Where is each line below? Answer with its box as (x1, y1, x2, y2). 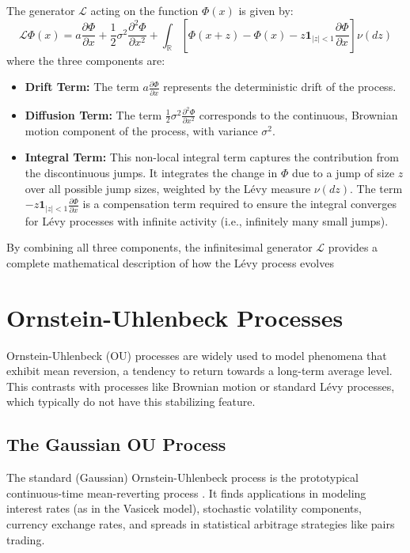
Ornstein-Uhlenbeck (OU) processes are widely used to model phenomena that (6, 347, 387, 363)
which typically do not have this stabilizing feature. (6, 393, 256, 410)
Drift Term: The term (25, 78, 139, 95)
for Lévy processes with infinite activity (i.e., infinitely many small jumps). (25, 212, 389, 229)
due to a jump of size (291, 165, 395, 181)
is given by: (238, 2, 294, 18)
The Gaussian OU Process (6, 432, 226, 456)
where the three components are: (6, 51, 165, 68)
